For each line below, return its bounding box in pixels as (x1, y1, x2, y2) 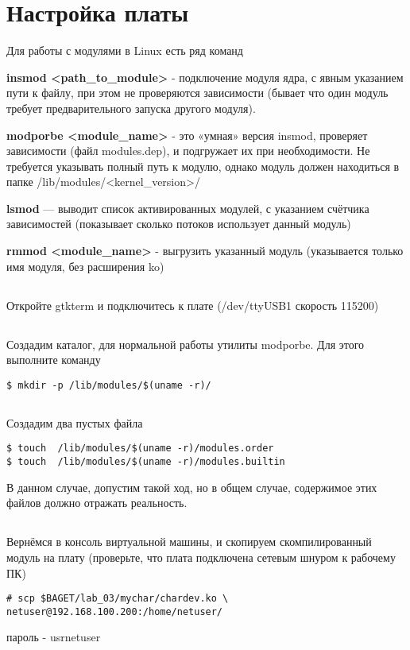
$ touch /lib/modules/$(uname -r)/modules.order (6, 443, 274, 455)
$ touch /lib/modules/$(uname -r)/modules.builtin (6, 456, 285, 468)
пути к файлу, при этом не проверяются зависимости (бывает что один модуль (6, 84, 389, 101)
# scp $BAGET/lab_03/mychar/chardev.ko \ (6, 593, 229, 605)
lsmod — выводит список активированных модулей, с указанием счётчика (6, 199, 369, 216)
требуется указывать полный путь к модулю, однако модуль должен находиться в (6, 157, 400, 174)
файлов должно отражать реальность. (6, 494, 188, 511)
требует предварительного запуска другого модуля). (6, 99, 256, 116)
